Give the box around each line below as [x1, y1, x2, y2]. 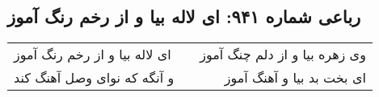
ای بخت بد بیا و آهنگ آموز [224, 68, 366, 87]
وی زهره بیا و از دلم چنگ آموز [200, 45, 366, 64]
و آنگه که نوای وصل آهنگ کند [14, 68, 175, 87]
